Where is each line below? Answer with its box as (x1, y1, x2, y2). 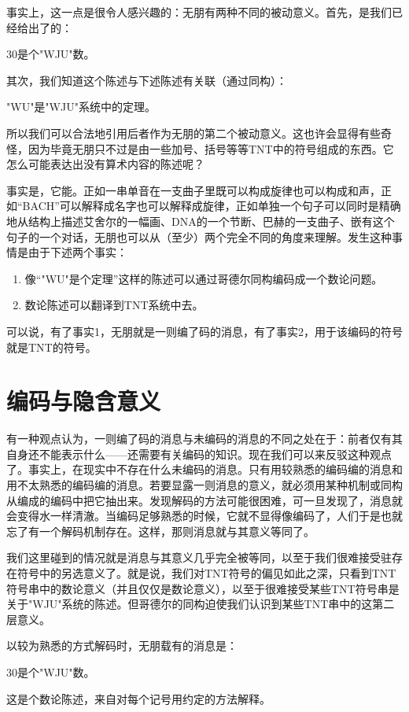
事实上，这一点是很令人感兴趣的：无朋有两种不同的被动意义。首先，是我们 (6, 4, 392, 20)
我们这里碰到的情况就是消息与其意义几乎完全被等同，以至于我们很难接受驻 (6, 549, 392, 566)
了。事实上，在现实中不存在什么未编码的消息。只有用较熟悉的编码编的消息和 (6, 461, 403, 478)
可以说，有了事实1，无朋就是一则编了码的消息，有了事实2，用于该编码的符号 (6, 323, 403, 339)
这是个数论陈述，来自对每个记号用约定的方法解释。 (6, 690, 271, 706)
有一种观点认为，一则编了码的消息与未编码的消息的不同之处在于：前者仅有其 (6, 430, 403, 447)
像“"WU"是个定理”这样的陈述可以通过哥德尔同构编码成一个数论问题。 (24, 270, 383, 286)
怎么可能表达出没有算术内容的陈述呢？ (6, 156, 204, 172)
